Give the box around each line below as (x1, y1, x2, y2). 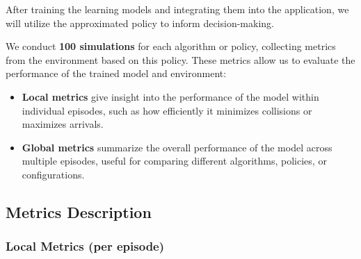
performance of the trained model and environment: (6, 66, 227, 81)
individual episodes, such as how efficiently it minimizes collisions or (22, 103, 312, 117)
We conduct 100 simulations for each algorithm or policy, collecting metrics (6, 39, 336, 53)
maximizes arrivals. (22, 117, 104, 131)
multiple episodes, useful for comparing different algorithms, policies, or (22, 153, 327, 168)
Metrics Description (6, 201, 152, 222)
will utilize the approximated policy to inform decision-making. (6, 15, 274, 30)
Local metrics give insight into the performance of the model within (22, 89, 319, 103)
